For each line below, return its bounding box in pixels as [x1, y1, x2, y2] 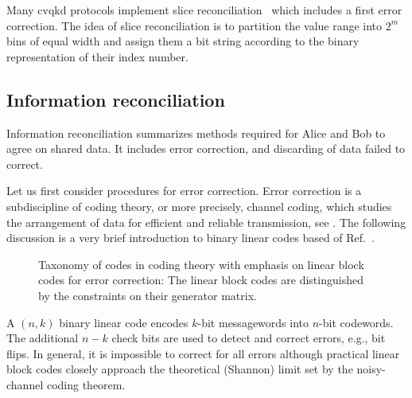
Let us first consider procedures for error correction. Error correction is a [6, 182, 362, 199]
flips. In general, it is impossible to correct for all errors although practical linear [6, 345, 400, 361]
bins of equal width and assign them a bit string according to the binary [6, 33, 360, 49]
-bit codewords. [319, 314, 394, 330]
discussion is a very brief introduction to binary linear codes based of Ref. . [6, 229, 375, 246]
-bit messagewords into [197, 314, 309, 330]
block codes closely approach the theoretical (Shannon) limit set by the [6, 361, 353, 377]
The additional [6, 330, 79, 346]
